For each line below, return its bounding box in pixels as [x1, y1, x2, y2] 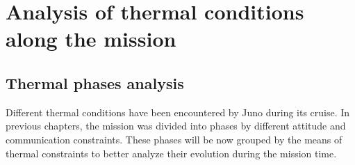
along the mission [6, 24, 176, 53]
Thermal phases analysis [6, 72, 184, 93]
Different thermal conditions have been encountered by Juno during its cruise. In [6, 104, 350, 119]
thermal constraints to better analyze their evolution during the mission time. [6, 146, 337, 160]
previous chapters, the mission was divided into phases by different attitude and [6, 118, 346, 133]
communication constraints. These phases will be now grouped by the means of [6, 132, 342, 146]
